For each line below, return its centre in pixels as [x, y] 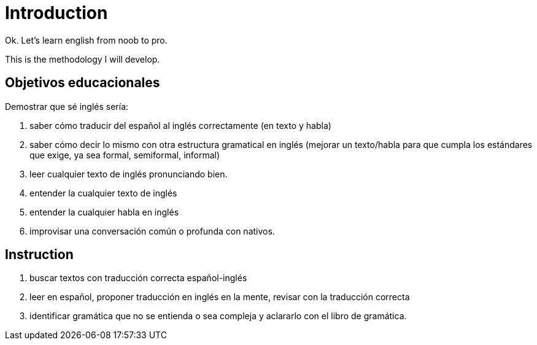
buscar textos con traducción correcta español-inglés [138, 278]
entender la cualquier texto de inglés [103, 193]
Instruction [39, 255]
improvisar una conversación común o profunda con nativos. [152, 231]
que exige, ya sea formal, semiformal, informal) [125, 155]
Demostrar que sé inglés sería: [67, 106]
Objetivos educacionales [83, 83]
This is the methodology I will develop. [83, 59]
